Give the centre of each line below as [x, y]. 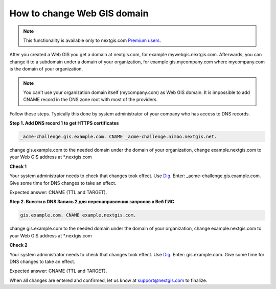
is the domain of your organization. [46, 69]
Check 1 [18, 166]
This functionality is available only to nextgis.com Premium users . [92, 40]
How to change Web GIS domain [79, 13]
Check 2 [18, 245]
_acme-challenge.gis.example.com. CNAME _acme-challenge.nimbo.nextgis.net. [119, 137]
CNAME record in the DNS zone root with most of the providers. [90, 100]
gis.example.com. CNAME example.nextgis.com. [78, 215]
